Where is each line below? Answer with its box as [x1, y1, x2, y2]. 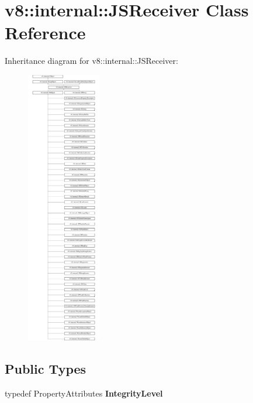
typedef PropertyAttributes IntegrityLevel [5, 387, 163, 399]
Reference [5, 21, 86, 45]
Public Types [5, 360, 86, 378]
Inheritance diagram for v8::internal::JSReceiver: [5, 54, 178, 67]
